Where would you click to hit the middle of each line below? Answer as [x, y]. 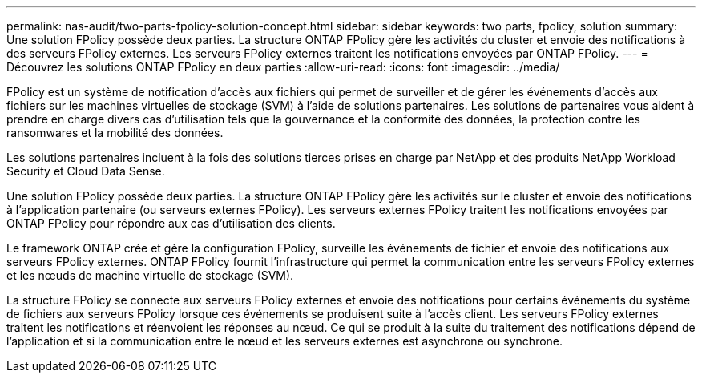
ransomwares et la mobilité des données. [115, 133]
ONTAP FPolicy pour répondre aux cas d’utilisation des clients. [171, 223]
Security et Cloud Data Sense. [86, 171]
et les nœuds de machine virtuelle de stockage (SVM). [150, 275]
